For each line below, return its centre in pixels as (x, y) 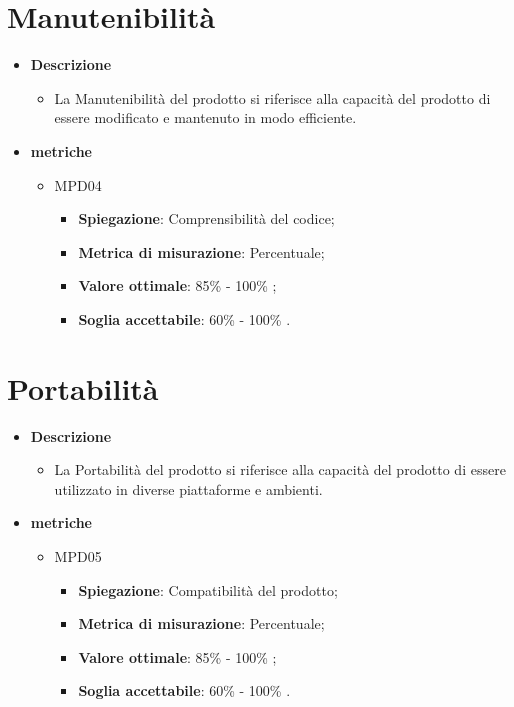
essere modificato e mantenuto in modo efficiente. (205, 117)
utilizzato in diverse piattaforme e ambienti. (188, 488)
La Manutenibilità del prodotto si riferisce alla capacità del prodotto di (272, 97)
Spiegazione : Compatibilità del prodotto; (208, 589)
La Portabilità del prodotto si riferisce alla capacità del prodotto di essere (280, 469)
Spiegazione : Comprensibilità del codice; (206, 218)
